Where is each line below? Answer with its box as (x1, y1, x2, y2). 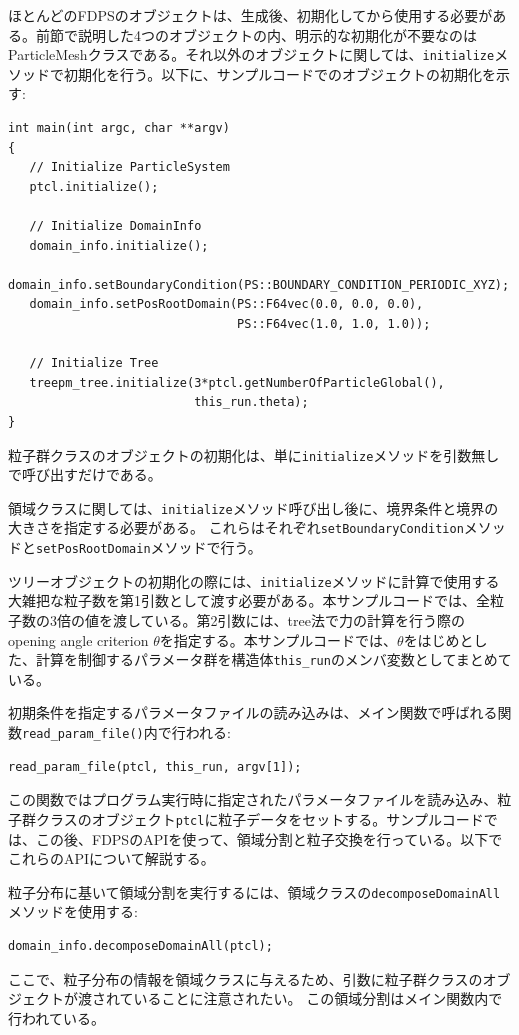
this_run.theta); (194, 395, 309, 410)
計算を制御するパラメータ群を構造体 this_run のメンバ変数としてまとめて (35, 649, 512, 670)
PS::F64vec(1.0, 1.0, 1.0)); (237, 316, 431, 331)
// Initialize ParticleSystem (29, 160, 230, 175)
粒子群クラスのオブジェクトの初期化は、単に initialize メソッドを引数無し (8, 444, 500, 465)
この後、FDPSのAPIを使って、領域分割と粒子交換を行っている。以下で (35, 828, 503, 849)
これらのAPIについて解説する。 (8, 848, 215, 869)
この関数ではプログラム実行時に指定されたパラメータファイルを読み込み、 (8, 789, 498, 810)
